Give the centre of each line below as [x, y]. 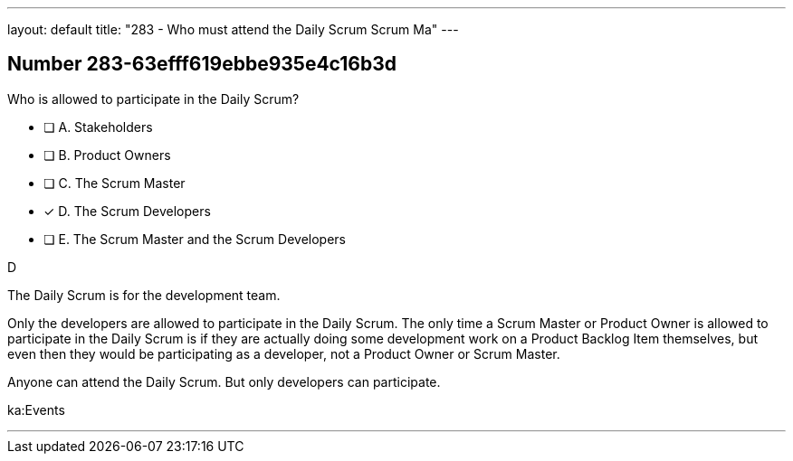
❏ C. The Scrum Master [115, 183]
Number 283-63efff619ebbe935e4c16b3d [202, 64]
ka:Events [36, 409]
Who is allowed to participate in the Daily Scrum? [153, 99]
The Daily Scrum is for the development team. [144, 295]
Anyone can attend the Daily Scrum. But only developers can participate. [224, 381]
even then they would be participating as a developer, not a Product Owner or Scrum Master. [284, 353]
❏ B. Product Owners [107, 155]
